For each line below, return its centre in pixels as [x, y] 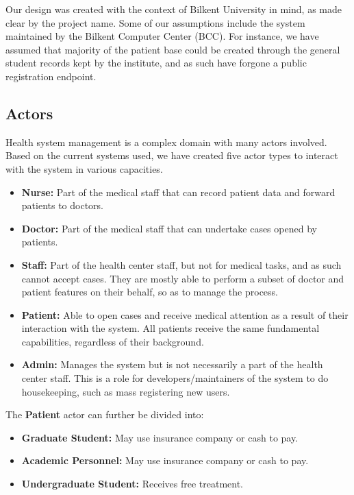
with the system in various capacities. [84, 168]
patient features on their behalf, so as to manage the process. [150, 292]
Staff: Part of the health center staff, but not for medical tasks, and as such [181, 264]
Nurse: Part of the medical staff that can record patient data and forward [178, 192]
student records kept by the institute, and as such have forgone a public [156, 63]
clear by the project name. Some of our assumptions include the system [155, 22]
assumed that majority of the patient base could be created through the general [173, 49]
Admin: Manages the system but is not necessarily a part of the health [172, 364]
